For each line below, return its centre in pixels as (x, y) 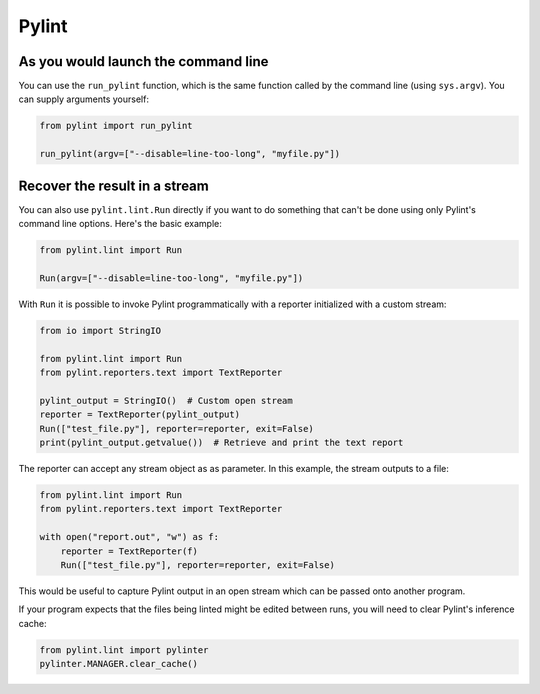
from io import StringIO (100, 330)
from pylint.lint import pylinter (124, 649)
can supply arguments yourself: (84, 99)
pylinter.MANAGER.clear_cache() (119, 664)
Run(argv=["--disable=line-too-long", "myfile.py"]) (171, 278)
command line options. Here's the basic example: (120, 224)
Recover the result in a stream (113, 185)
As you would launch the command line (143, 61)
